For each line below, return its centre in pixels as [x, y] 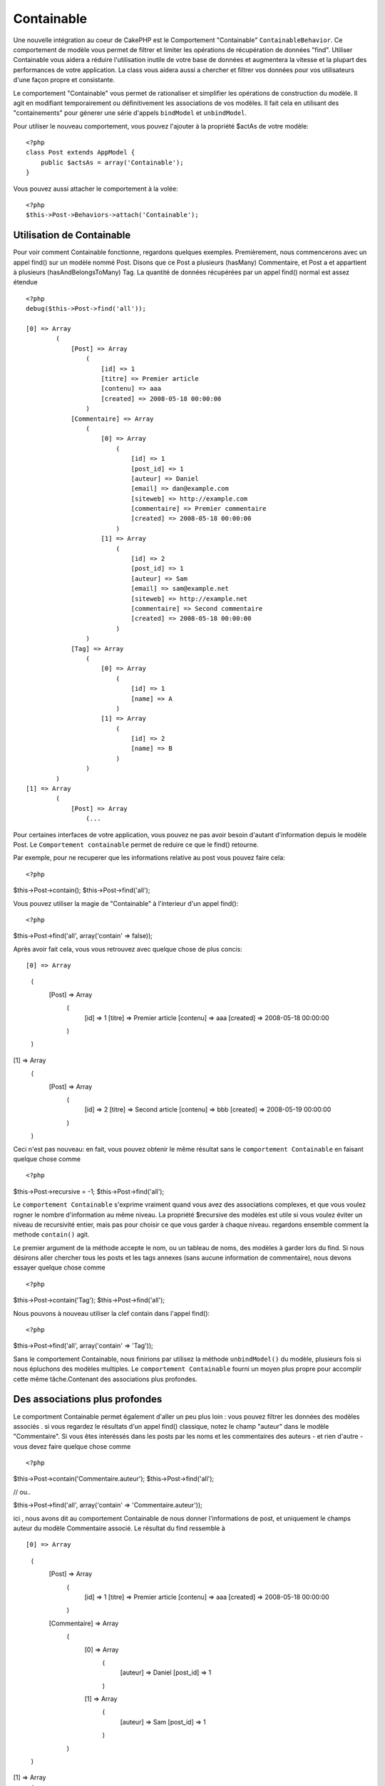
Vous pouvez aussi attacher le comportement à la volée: [96, 189]
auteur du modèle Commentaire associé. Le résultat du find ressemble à [119, 1528]
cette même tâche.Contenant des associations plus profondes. [105, 1379]
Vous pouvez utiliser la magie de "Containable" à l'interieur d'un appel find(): [126, 903]
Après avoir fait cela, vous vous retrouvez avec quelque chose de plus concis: [128, 949]
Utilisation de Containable [72, 235]
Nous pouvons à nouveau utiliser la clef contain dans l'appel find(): [112, 1313]
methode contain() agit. [51, 1234]
